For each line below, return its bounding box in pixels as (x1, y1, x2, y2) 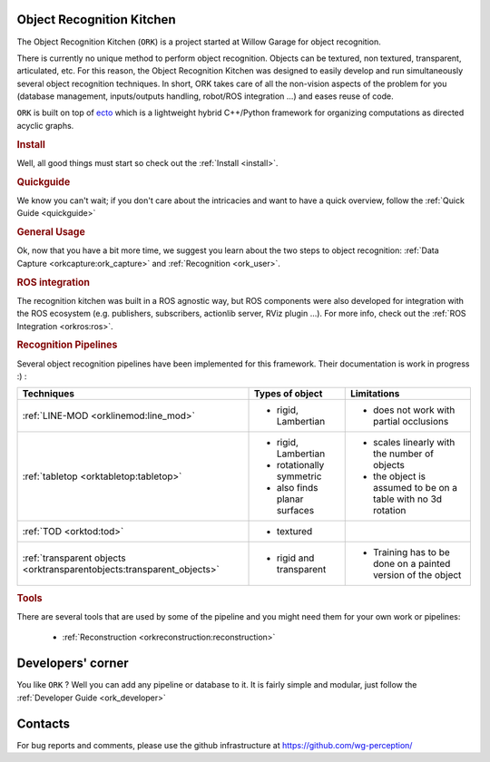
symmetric (276, 470, 322, 483)
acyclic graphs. (16, 120, 74, 131)
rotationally (276, 459, 325, 472)
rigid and (276, 552, 315, 564)
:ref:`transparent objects (22, 552, 126, 564)
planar (276, 493, 304, 505)
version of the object (372, 569, 462, 581)
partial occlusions (372, 415, 449, 428)
